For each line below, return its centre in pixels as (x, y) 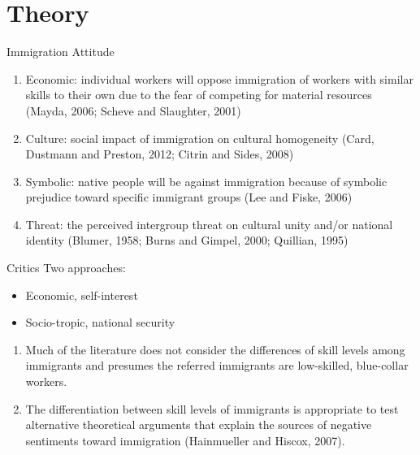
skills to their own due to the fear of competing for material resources (199, 95)
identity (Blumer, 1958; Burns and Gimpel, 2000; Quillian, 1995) (187, 240)
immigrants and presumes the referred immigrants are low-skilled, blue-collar (217, 365)
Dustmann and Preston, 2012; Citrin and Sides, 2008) (160, 154)
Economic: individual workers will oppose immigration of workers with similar (219, 78)
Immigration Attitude (61, 52)
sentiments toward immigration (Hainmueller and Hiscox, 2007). (185, 440)
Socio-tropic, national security (100, 322)
